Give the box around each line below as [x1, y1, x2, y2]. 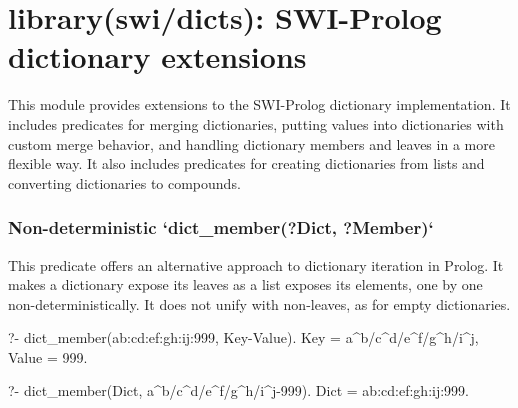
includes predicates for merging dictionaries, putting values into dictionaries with [8, 113, 504, 134]
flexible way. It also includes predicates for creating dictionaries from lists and [8, 153, 485, 174]
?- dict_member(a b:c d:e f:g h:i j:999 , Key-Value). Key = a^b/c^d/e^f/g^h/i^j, [8, 327, 479, 348]
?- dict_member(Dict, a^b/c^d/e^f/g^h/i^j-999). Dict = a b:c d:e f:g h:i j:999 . [8, 380, 470, 401]
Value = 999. [8, 346, 88, 367]
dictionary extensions [8, 36, 307, 77]
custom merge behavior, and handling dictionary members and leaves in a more [8, 133, 495, 154]
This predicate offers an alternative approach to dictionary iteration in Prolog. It [8, 254, 504, 275]
